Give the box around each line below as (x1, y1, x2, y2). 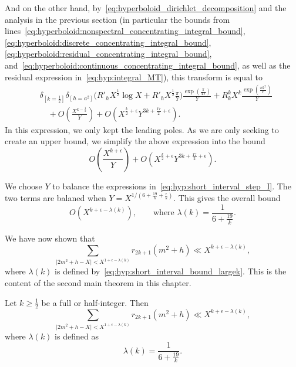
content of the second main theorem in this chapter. (5, 277, 191, 289)
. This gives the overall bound (173, 191, 281, 203)
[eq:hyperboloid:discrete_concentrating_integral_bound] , (5, 36, 211, 48)
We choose (5, 179, 42, 192)
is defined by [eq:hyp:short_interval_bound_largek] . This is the (55, 265, 287, 277)
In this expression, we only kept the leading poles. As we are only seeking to (5, 123, 279, 135)
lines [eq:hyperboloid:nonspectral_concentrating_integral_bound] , (5, 25, 245, 37)
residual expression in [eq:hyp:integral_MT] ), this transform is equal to (5, 70, 263, 83)
